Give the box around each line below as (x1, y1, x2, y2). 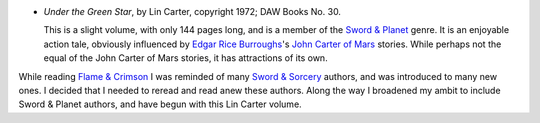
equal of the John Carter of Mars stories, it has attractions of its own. (43, 52, 329, 64)
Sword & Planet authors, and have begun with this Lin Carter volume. (18, 98, 302, 110)
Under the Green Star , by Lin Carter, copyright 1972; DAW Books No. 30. (43, 6, 342, 17)
